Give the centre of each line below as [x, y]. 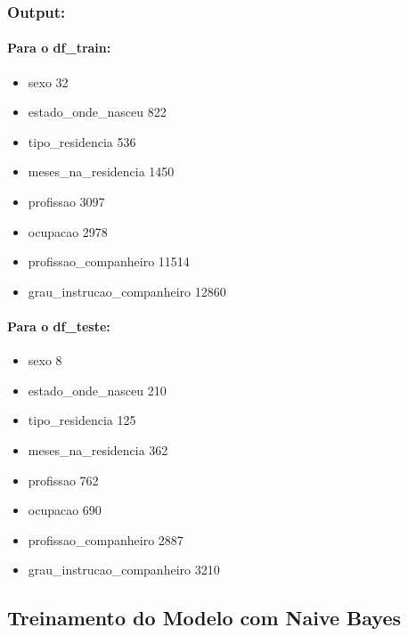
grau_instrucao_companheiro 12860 [127, 291]
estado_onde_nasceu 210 [97, 390]
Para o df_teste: [59, 326]
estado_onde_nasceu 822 [97, 112]
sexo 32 [48, 82]
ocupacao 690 [65, 510]
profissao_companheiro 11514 [109, 261]
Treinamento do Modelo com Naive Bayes [204, 618]
